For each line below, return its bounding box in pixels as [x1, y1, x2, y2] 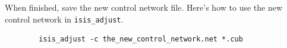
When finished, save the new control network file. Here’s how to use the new [5, 1, 283, 13]
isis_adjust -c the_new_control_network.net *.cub [39, 35, 243, 44]
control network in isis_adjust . [5, 12, 124, 25]
